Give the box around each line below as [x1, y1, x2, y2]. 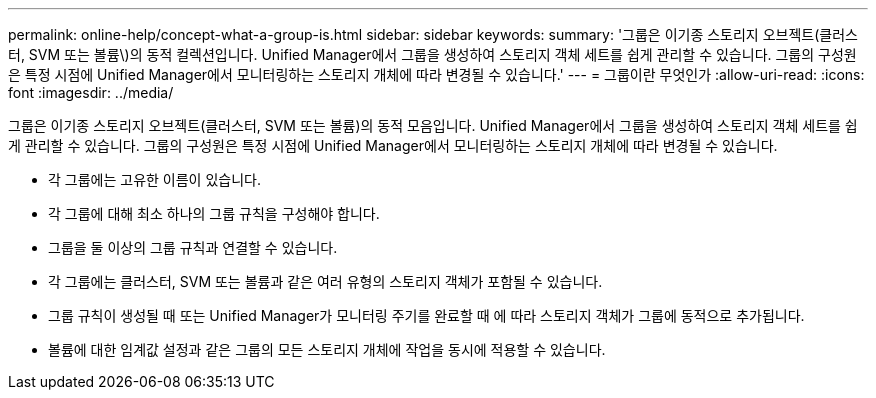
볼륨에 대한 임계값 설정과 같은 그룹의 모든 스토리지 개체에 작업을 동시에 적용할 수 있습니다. [48, 341, 606, 358]
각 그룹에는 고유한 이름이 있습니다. [48, 171, 261, 188]
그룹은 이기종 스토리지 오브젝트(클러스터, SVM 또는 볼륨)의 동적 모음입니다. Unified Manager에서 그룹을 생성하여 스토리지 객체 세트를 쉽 [8, 117, 858, 134]
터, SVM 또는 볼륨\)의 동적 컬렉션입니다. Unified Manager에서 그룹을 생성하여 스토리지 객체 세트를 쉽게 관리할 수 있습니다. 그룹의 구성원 [8, 46, 857, 63]
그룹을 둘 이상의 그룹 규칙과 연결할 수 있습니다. [48, 239, 338, 256]
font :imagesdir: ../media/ [8, 84, 174, 101]
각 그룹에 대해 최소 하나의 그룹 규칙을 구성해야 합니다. [48, 205, 380, 222]
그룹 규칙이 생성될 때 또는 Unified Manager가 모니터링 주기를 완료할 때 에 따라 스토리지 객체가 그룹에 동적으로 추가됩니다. [48, 307, 805, 324]
